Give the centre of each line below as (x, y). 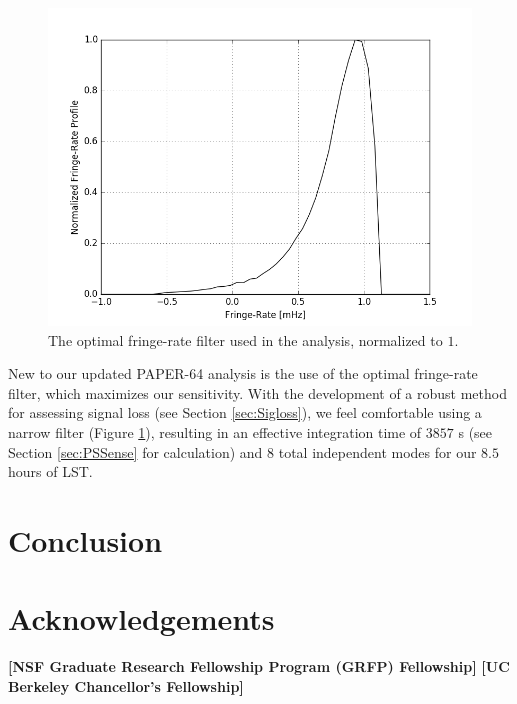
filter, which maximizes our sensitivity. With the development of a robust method (257, 392)
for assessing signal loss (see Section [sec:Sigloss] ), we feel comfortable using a (245, 412)
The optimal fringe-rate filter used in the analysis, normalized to (245, 339)
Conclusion (85, 539)
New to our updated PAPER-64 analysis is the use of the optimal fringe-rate (243, 373)
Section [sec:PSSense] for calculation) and (135, 451)
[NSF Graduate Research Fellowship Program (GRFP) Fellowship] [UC (259, 666)
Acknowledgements (141, 618)
